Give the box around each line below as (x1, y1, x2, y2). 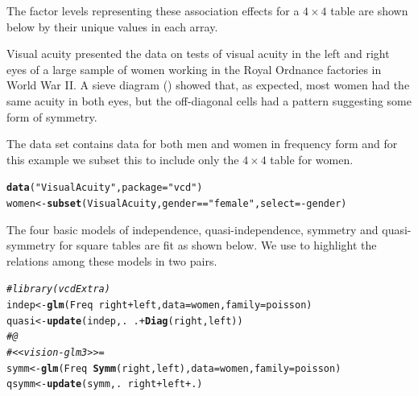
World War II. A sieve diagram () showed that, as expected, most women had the (6, 76, 410, 93)
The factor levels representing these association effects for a (6, 2, 300, 19)
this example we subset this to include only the (6, 151, 239, 167)
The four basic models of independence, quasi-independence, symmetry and (6, 221, 379, 237)
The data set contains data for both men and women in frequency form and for (6, 135, 398, 152)
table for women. (270, 151, 354, 167)
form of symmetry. (6, 108, 97, 125)
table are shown (330, 2, 408, 19)
